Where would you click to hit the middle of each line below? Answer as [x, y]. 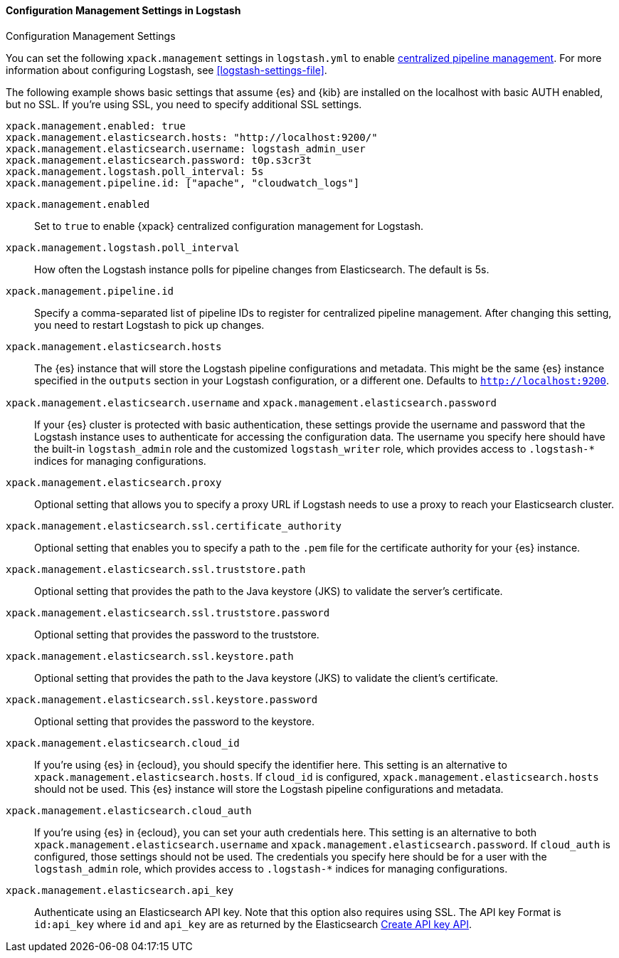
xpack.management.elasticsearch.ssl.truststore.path [156, 569]
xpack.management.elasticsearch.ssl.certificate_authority [174, 526]
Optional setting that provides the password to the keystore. [175, 721]
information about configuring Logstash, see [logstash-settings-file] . [166, 70]
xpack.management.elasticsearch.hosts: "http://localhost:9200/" [192, 137]
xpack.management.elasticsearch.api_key [120, 890]
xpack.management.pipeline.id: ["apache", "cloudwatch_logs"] [183, 183]
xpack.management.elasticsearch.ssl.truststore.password [168, 612]
